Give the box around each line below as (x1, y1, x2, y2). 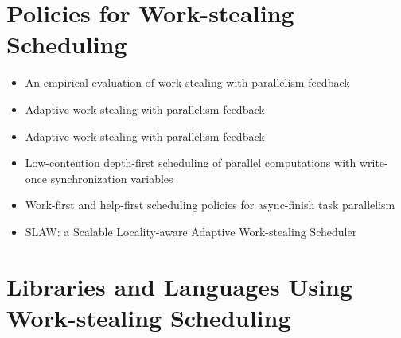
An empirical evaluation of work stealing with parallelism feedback (25, 74, 350, 91)
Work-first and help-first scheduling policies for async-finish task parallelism (25, 196, 395, 213)
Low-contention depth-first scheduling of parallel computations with (25, 154, 356, 171)
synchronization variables (50, 169, 173, 186)
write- (359, 154, 388, 171)
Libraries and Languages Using (6, 270, 352, 302)
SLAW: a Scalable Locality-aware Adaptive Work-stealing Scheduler (25, 223, 357, 239)
